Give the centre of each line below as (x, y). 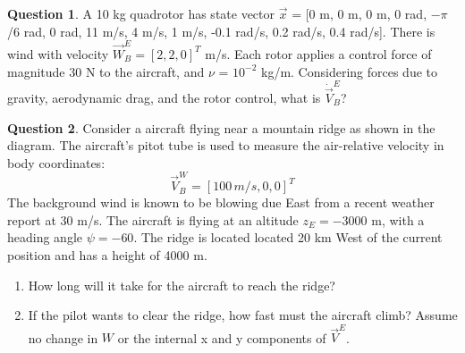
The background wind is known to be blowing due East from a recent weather (221, 202)
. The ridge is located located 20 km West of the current (288, 237)
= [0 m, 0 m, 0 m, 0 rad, (359, 13)
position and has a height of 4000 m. (107, 254)
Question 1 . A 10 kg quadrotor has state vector (141, 13)
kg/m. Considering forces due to (349, 71)
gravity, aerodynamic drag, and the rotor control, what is (164, 98)
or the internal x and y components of (222, 337)
